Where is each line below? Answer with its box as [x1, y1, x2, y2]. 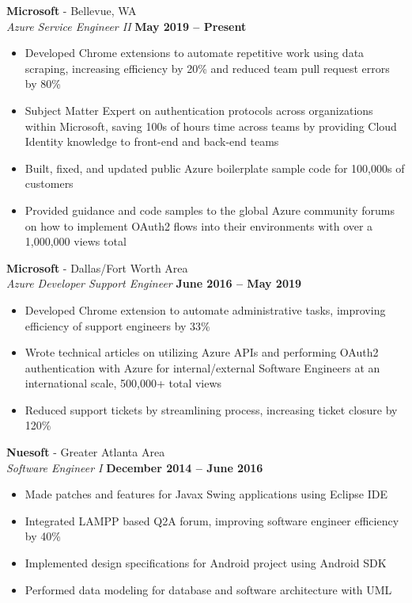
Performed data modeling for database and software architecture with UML [25, 581, 392, 597]
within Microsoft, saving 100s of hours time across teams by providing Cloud [25, 117, 397, 134]
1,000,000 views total [25, 233, 127, 250]
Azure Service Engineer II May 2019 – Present [6, 17, 247, 34]
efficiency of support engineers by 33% [25, 317, 210, 334]
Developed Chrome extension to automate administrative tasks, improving [25, 301, 386, 318]
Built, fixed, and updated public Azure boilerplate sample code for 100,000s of [25, 159, 405, 176]
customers [25, 175, 74, 192]
